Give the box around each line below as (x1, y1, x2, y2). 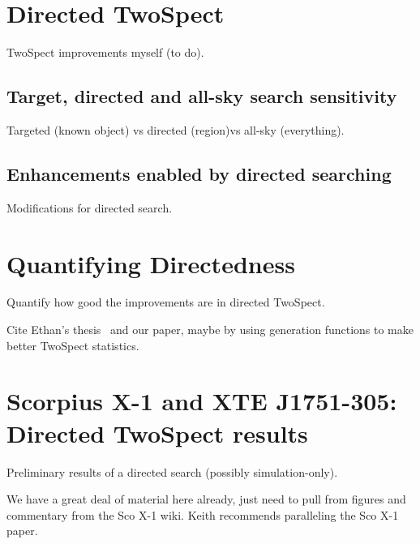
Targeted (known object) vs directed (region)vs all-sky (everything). (6, 121, 345, 138)
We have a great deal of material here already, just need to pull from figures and (6, 490, 406, 508)
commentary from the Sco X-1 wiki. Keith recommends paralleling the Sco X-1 (6, 506, 399, 523)
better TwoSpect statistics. (6, 336, 139, 353)
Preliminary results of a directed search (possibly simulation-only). (6, 463, 338, 480)
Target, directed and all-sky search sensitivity (6, 84, 397, 109)
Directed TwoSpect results (6, 416, 308, 449)
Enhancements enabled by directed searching (6, 161, 392, 186)
